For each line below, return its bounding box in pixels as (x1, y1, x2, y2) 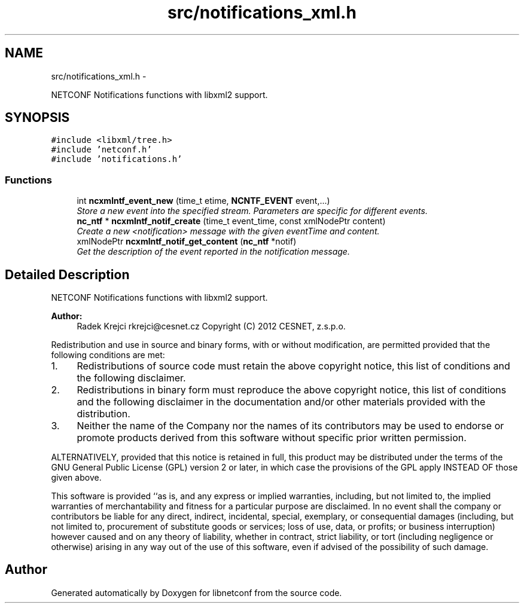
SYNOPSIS (5, 110, 70, 126)
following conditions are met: (51, 350, 165, 360)
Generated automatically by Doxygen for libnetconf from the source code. (51, 587, 342, 598)
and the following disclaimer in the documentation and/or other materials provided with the (77, 396, 486, 408)
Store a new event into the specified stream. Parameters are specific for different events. (77, 206, 428, 216)
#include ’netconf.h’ (51, 145, 152, 155)
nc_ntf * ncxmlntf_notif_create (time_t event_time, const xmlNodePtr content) (77, 216, 386, 227)
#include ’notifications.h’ (51, 154, 182, 164)
